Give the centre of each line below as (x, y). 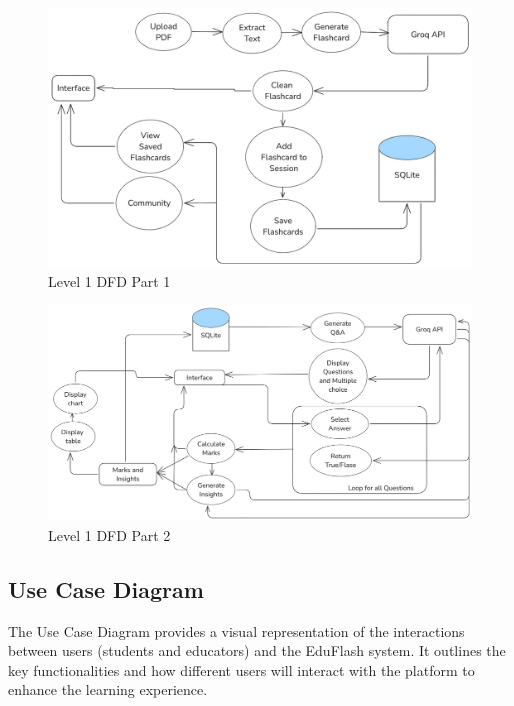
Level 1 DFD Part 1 (109, 280)
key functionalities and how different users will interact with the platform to (241, 669)
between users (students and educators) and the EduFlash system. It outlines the (257, 650)
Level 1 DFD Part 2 (109, 534)
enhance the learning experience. (108, 689)
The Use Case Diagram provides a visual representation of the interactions (236, 630)
